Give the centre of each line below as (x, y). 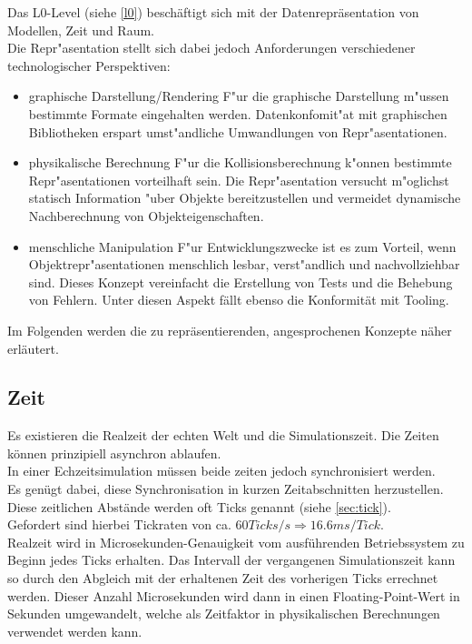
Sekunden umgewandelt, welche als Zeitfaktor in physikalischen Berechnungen (224, 614)
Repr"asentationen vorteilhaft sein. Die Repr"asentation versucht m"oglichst (239, 180)
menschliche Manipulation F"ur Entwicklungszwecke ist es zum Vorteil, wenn (242, 246)
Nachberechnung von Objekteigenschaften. (146, 215)
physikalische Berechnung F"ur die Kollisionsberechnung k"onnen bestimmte (240, 162)
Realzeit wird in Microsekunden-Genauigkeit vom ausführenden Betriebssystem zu (236, 542)
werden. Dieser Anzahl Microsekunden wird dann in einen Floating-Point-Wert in (234, 595)
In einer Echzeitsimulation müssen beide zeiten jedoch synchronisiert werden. (221, 471)
